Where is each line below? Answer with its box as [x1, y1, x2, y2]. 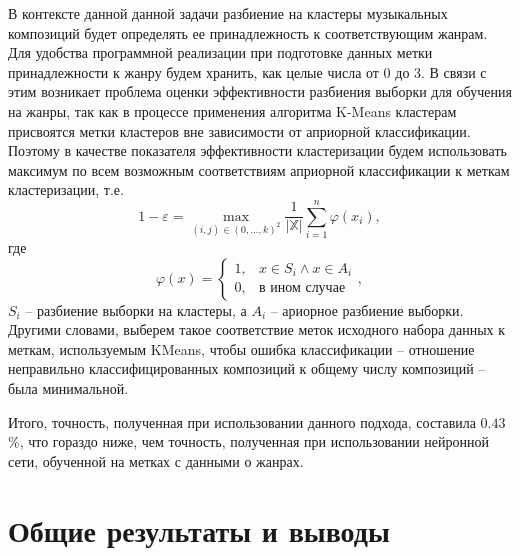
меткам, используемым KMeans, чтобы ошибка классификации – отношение [8, 338, 475, 359]
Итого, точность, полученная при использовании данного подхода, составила [8, 411, 476, 432]
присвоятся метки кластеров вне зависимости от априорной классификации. [8, 120, 471, 141]
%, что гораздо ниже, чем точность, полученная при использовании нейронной [8, 431, 490, 452]
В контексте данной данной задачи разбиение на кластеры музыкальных [8, 3, 448, 23]
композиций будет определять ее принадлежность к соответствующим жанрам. [8, 22, 488, 43]
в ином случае [258, 281, 346, 296]
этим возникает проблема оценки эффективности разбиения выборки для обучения [8, 81, 512, 102]
